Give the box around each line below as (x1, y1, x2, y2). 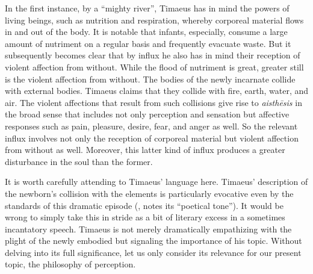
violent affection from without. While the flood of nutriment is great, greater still (5, 60, 304, 73)
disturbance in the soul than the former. (5, 155, 153, 167)
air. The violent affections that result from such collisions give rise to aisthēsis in (5, 96, 302, 108)
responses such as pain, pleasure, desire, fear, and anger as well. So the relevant (5, 119, 298, 132)
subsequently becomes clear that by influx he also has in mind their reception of (5, 49, 300, 61)
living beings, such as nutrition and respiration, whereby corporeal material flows (5, 13, 304, 26)
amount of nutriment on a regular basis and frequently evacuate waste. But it (5, 37, 291, 49)
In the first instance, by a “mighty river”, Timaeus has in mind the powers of (5, 2, 290, 14)
